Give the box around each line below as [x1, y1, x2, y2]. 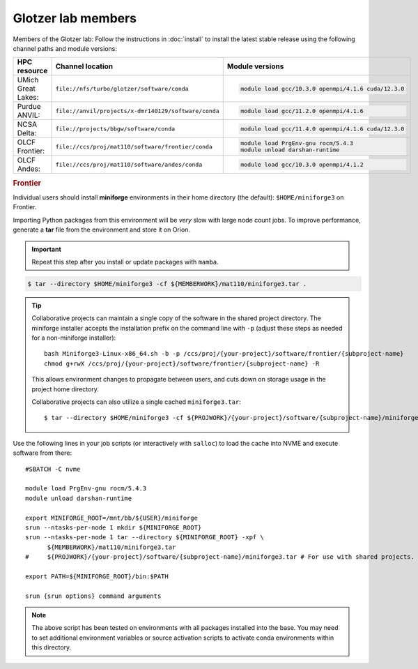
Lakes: [17, 93, 39, 103]
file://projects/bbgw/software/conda [55, 125, 176, 133]
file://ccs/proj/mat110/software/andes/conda [55, 160, 203, 168]
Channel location [55, 61, 114, 71]
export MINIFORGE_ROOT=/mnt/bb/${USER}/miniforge [25, 513, 199, 522]
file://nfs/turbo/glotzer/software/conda [55, 84, 189, 92]
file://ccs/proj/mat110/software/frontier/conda [55, 143, 212, 150]
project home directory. [31, 384, 99, 393]
